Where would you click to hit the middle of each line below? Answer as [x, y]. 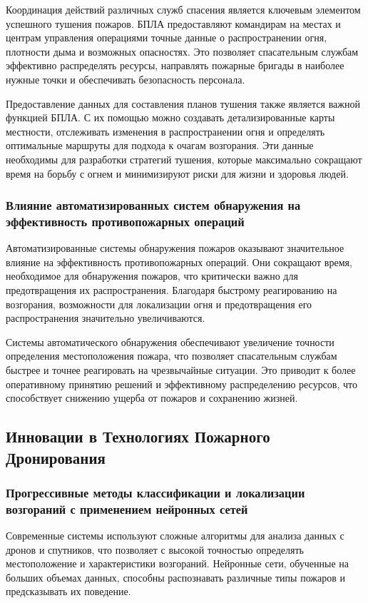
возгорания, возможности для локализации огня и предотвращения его [159, 304]
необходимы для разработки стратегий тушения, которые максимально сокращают [184, 159]
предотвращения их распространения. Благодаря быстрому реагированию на [172, 290]
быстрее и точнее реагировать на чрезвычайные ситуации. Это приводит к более [181, 370]
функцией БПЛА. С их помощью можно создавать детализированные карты [170, 117]
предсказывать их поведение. [68, 591]
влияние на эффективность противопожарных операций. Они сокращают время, [179, 262]
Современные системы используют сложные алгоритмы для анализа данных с [175, 536]
